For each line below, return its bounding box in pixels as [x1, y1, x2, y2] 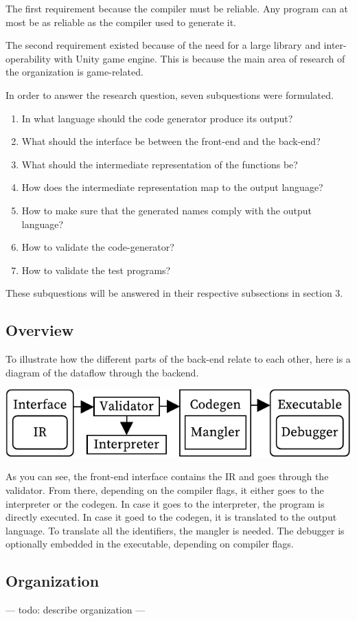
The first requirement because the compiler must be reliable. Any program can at [5, 1, 349, 15]
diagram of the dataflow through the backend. [5, 365, 199, 379]
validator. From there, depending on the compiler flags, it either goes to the [5, 482, 324, 497]
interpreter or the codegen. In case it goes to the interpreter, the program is [5, 496, 325, 510]
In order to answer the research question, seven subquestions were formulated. [5, 87, 334, 102]
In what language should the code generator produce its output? [21, 111, 293, 125]
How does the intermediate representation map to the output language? [21, 180, 323, 194]
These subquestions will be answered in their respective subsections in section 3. [5, 286, 343, 300]
